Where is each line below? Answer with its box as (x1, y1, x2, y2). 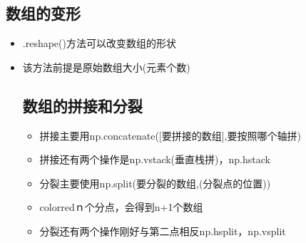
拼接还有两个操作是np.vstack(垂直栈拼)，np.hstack (39, 152, 270, 167)
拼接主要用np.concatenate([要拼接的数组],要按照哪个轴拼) (39, 128, 301, 143)
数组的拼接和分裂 (22, 94, 143, 116)
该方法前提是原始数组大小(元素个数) (22, 59, 190, 74)
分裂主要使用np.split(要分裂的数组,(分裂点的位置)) (39, 175, 271, 190)
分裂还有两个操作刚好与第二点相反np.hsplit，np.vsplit (39, 223, 286, 238)
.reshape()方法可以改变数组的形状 (22, 36, 176, 51)
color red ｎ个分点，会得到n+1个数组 (39, 200, 203, 214)
